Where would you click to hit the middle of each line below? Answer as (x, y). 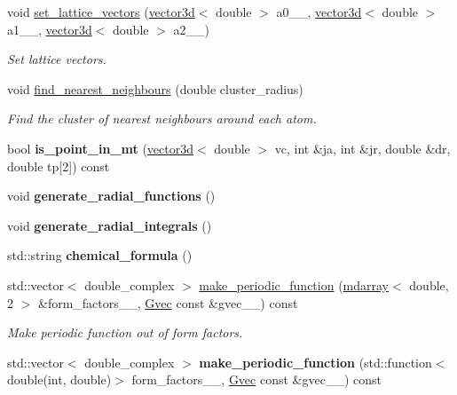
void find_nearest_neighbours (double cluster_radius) (155, 88)
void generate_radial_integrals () (110, 225)
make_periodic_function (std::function (315, 362)
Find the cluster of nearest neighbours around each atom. (162, 118)
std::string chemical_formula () (100, 255)
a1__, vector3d (50, 29)
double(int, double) (59, 379)
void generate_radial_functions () (111, 196)
